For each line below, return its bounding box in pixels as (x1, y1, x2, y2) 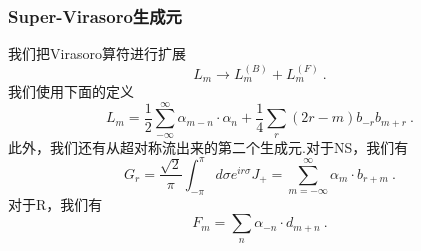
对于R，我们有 (8, 193, 103, 214)
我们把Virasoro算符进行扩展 (8, 43, 186, 64)
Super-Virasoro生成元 (8, 3, 182, 28)
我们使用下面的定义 (8, 81, 134, 102)
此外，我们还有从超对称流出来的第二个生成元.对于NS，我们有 (8, 136, 409, 157)
